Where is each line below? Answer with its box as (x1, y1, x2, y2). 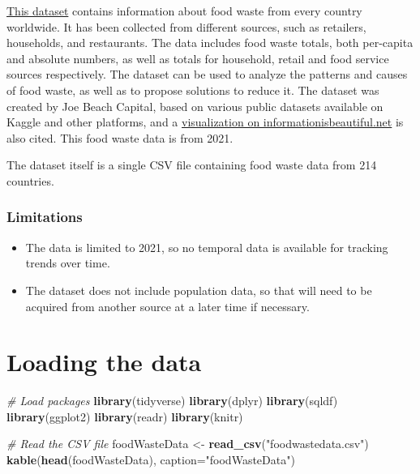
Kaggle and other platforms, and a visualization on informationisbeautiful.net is (6, 113, 404, 130)
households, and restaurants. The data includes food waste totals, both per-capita (6, 34, 414, 51)
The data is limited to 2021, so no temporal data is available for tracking (25, 238, 388, 255)
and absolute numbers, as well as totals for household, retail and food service (6, 49, 389, 66)
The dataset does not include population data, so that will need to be (25, 281, 372, 298)
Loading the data (6, 345, 202, 378)
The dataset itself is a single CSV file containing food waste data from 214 (6, 156, 377, 173)
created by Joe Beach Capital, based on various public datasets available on (6, 97, 384, 114)
